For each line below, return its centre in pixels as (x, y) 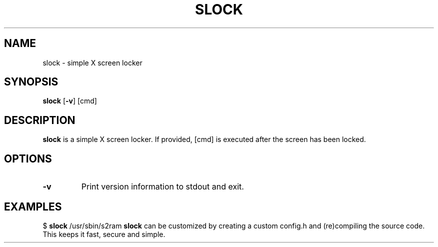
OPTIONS (28, 158)
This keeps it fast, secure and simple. (104, 234)
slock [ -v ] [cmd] (70, 101)
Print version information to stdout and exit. (162, 187)
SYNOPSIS (31, 82)
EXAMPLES (33, 206)
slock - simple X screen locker (92, 62)
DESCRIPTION (40, 120)
